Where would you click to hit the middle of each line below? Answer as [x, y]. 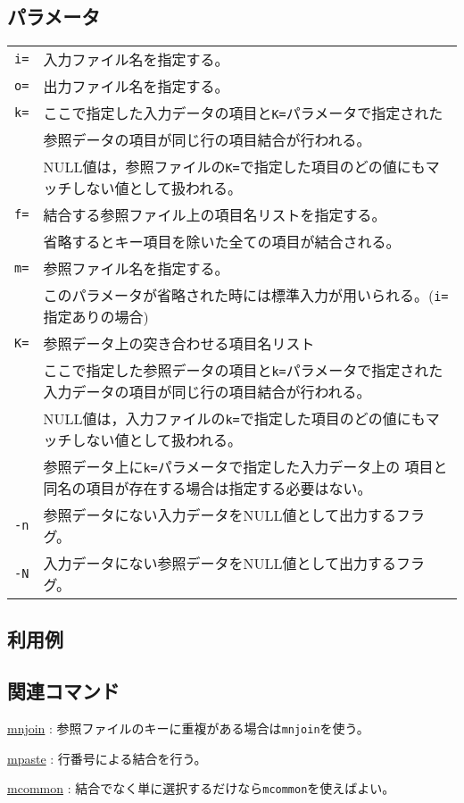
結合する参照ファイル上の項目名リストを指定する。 [215, 215]
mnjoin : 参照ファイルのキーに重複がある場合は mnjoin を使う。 [188, 728]
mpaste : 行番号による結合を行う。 [107, 758]
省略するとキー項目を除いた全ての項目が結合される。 [222, 242]
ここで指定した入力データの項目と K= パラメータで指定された [243, 113]
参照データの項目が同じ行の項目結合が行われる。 [207, 140]
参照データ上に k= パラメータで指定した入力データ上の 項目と [245, 467]
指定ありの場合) [96, 317]
